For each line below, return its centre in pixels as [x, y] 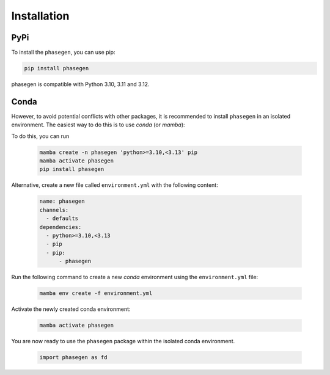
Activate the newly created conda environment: [71, 309]
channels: [54, 210]
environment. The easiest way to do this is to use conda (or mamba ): [98, 125]
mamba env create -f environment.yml [96, 293]
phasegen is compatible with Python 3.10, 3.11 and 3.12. [80, 84]
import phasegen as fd [73, 358]
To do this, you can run [40, 136]
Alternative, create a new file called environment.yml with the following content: [115, 185]
